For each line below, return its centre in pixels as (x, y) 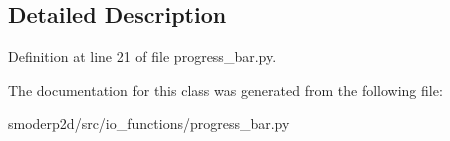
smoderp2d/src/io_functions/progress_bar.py (149, 123)
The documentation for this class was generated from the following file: (225, 89)
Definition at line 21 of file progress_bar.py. (142, 56)
